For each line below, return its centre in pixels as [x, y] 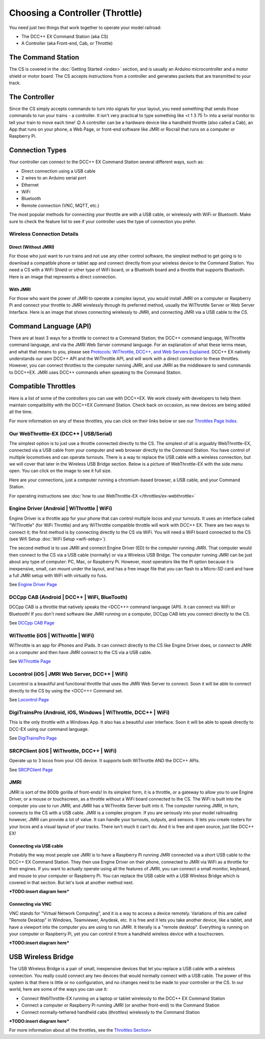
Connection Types [38, 150]
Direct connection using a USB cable [58, 171]
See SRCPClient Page [31, 770]
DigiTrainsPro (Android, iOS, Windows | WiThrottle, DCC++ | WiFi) [89, 712]
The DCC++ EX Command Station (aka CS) [65, 36]
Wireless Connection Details [44, 234]
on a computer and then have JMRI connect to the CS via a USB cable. [80, 652]
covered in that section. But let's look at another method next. [71, 882]
